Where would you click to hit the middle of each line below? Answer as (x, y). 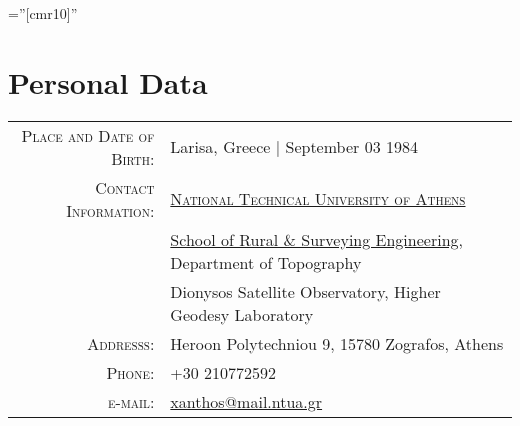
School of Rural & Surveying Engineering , (316, 239)
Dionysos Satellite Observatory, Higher (305, 291)
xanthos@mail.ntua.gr (246, 401)
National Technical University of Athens (318, 199)
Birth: (133, 158)
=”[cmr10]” (43, 13)
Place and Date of (88, 135)
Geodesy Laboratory (242, 314)
